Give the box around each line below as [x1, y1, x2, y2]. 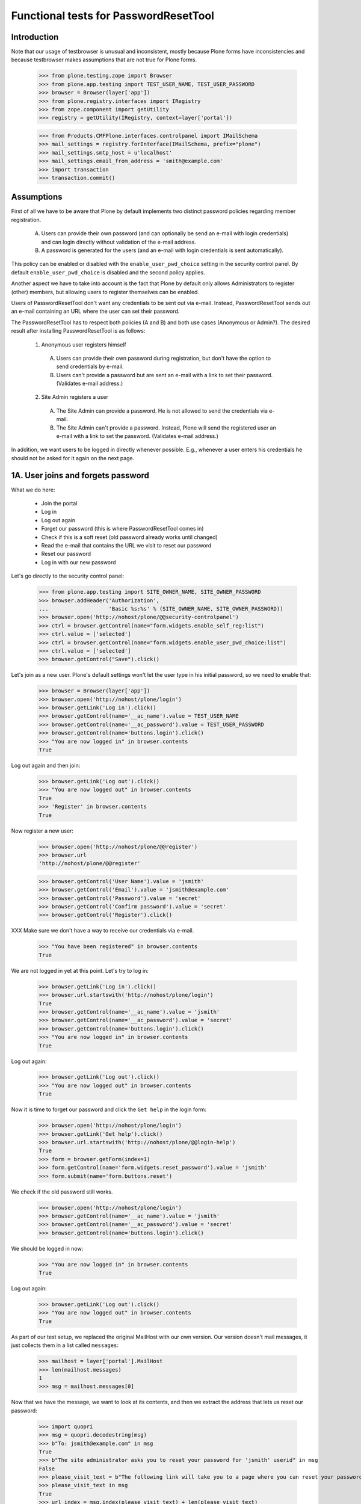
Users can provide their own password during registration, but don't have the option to [56, 354, 271, 362]
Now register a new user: [11, 827, 73, 834]
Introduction [11, 32, 59, 42]
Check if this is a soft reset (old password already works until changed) [41, 533, 218, 541]
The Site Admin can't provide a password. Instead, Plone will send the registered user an [56, 424, 276, 431]
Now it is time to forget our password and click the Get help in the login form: [11, 1106, 207, 1113]
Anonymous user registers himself [41, 341, 126, 348]
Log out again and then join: [11, 762, 81, 769]
